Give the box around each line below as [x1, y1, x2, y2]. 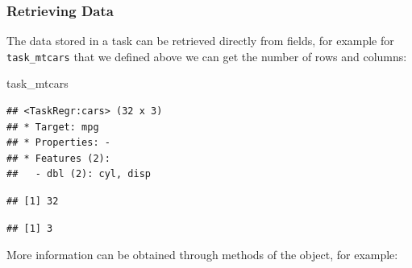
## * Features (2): [6, 152, 110, 164]
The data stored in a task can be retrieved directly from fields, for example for [6, 32, 394, 49]
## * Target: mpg [6, 121, 99, 133]
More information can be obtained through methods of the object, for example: [6, 246, 398, 263]
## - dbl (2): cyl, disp [6, 168, 151, 180]
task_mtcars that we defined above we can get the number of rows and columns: [6, 47, 407, 64]
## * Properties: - [6, 137, 110, 149]
